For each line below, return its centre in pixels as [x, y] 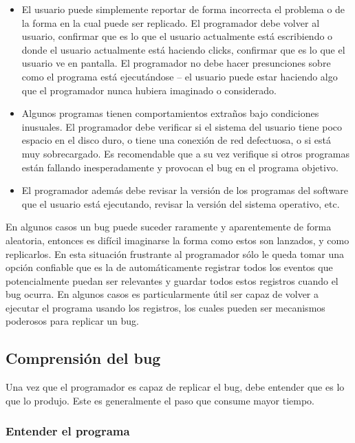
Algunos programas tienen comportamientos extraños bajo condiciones [170, 113]
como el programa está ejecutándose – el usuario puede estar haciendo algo [180, 76]
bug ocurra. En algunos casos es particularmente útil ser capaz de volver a [162, 294]
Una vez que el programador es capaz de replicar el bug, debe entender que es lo [175, 387]
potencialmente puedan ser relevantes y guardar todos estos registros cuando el [172, 280]
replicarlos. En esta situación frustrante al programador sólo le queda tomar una [175, 253]
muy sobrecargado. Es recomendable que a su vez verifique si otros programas [185, 153]
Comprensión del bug [83, 358]
